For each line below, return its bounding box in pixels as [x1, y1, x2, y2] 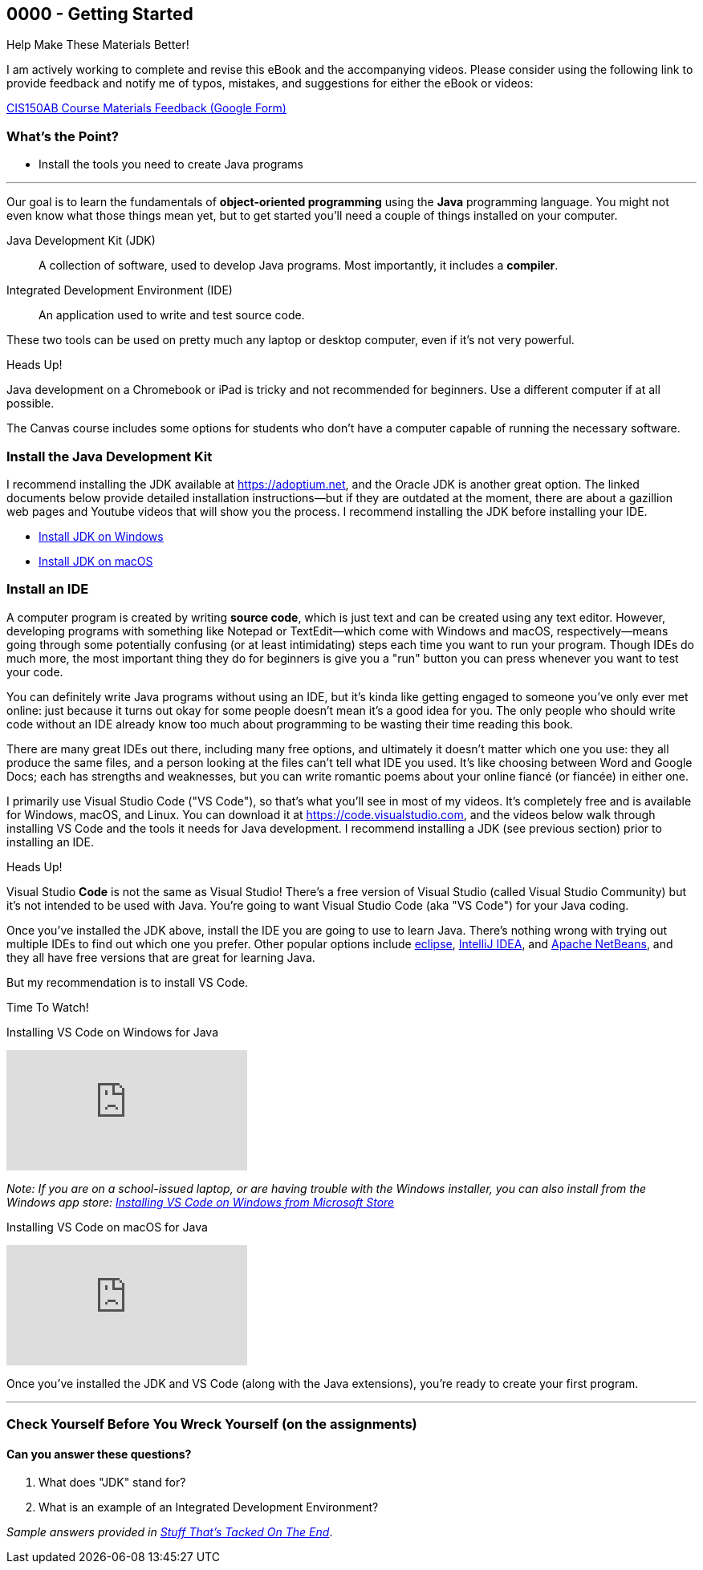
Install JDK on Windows [39, 529, 164, 543]
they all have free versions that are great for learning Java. [6, 950, 315, 964]
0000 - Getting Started [6, 4, 193, 24]
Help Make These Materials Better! [6, 38, 189, 52]
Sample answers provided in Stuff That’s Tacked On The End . [6, 1525, 333, 1540]
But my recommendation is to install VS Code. [6, 975, 249, 989]
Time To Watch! [6, 1000, 89, 1014]
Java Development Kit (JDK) [6, 233, 156, 248]
